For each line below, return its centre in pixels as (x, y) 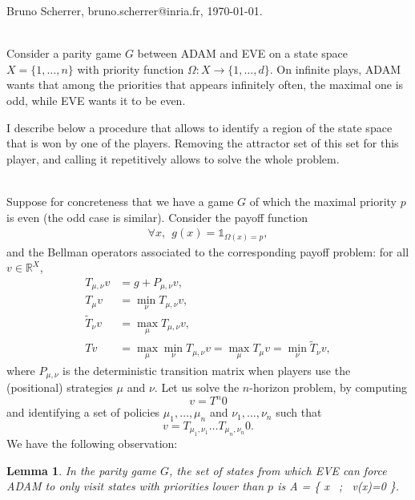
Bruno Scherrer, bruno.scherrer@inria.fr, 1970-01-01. (135, 10)
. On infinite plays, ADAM (335, 69)
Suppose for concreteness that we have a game (120, 201)
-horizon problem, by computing (328, 387)
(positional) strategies (60, 387)
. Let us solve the (197, 387)
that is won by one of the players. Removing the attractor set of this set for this (203, 143)
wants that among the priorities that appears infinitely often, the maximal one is (205, 85)
